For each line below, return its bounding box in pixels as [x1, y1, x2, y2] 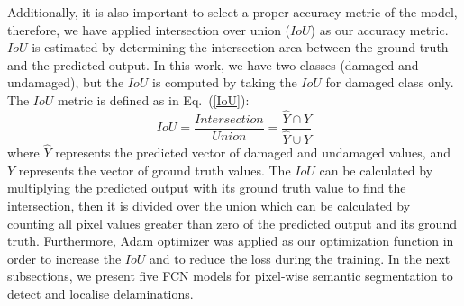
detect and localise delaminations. [7, 283, 194, 302]
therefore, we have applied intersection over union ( [7, 20, 291, 39]
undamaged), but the [7, 73, 124, 92]
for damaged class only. [325, 73, 454, 92]
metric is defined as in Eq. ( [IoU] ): [57, 90, 250, 109]
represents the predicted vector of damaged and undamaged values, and [55, 143, 450, 162]
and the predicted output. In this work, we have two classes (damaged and [7, 55, 419, 74]
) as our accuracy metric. [310, 20, 449, 39]
